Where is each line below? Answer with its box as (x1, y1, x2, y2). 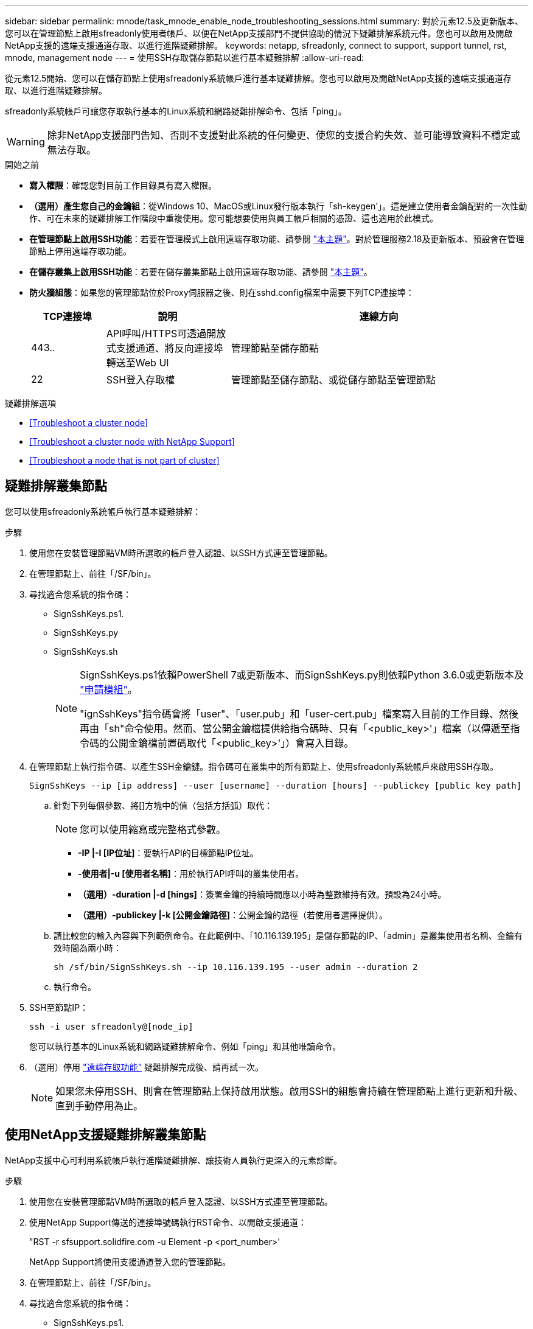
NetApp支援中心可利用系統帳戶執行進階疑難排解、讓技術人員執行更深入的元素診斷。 (5, 1154, 343, 1165)
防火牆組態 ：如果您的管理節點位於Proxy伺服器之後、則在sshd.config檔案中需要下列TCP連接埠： (29, 287, 414, 298)
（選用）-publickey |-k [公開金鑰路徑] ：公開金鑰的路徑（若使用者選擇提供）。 (78, 909, 388, 920)
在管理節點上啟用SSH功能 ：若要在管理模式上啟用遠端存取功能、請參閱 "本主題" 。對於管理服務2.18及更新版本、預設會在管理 (29, 234, 524, 244)
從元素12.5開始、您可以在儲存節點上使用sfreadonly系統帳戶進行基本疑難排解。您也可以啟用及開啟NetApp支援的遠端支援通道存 (5, 73, 512, 83)
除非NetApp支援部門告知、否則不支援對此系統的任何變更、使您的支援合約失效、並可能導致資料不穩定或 (47, 129, 521, 141)
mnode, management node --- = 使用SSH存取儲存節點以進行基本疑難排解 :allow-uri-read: (5, 52, 364, 63)
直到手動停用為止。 (55, 1099, 144, 1112)
